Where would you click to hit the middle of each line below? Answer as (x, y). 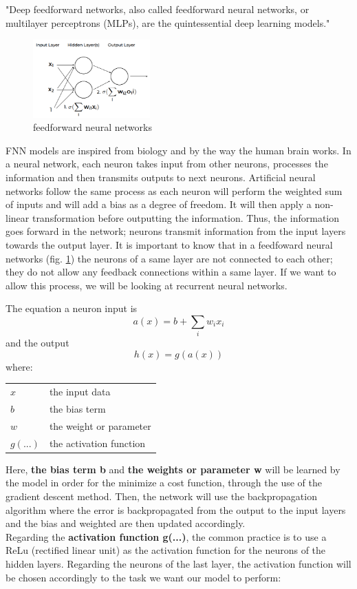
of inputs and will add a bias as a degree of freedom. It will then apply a (159, 204)
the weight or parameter (100, 425)
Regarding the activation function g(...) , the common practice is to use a (166, 536)
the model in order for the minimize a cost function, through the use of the (164, 483)
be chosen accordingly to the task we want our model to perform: (143, 577)
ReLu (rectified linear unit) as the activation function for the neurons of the (166, 550)
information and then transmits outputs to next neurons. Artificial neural (161, 177)
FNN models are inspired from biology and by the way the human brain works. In (178, 150)
